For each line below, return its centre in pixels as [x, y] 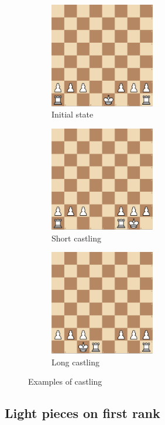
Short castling [76, 238]
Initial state [73, 114]
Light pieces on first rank [82, 413]
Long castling [75, 362]
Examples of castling [65, 381]
